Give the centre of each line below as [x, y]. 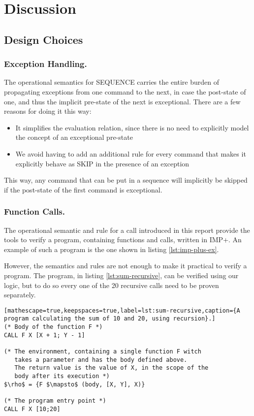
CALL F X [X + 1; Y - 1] [45, 335]
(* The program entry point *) [55, 400]
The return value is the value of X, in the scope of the [111, 368]
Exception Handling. [46, 64]
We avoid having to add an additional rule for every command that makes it [131, 153]
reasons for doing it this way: [48, 111]
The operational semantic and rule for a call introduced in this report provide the [127, 230]
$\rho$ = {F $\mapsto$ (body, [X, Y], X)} [75, 384]
